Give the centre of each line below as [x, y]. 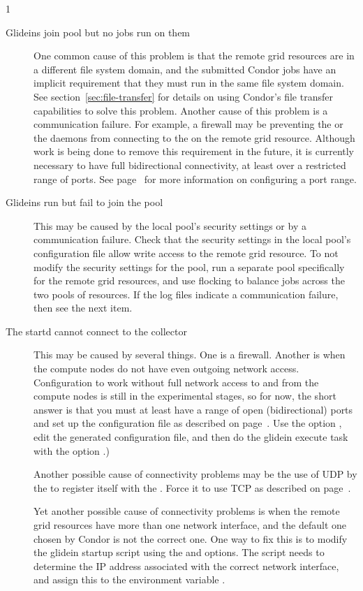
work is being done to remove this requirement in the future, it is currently [194, 151]
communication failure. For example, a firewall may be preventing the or [188, 124]
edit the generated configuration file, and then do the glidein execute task [191, 437]
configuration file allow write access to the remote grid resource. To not [186, 253]
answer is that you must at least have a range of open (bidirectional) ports [193, 409]
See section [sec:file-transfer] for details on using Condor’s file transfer [183, 96]
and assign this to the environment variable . [129, 579]
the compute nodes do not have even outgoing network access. [166, 369]
